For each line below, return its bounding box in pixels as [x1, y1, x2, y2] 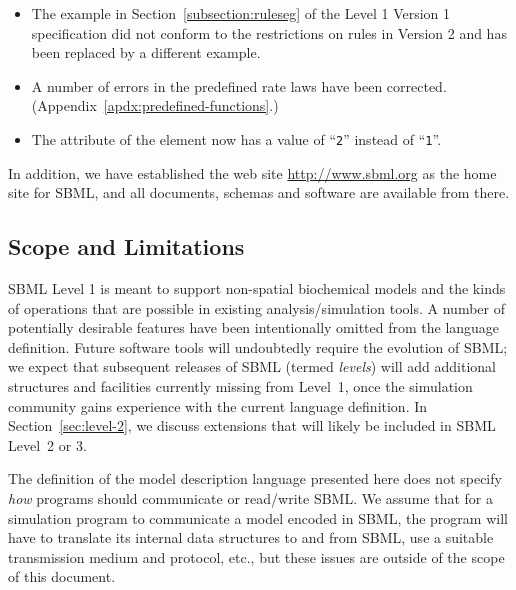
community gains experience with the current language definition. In [8, 395, 428, 416]
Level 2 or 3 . [8, 434, 87, 455]
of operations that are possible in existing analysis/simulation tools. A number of [8, 297, 505, 318]
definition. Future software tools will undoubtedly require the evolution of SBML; [8, 336, 508, 357]
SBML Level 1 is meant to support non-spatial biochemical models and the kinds [8, 278, 506, 299]
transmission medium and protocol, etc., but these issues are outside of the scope [8, 546, 505, 567]
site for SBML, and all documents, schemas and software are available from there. [8, 182, 510, 203]
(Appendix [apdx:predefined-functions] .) [31, 95, 279, 116]
